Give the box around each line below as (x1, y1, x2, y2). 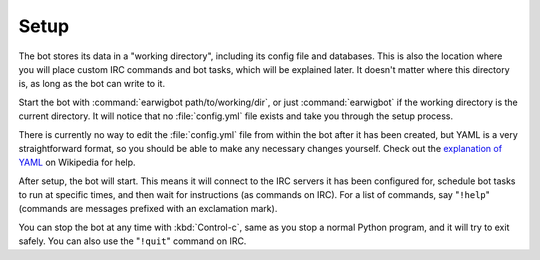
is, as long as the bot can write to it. (18, 78, 165, 90)
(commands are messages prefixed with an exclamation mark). (18, 203, 278, 215)
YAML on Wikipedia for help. (18, 156, 136, 169)
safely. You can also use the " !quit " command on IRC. (18, 235, 247, 247)
